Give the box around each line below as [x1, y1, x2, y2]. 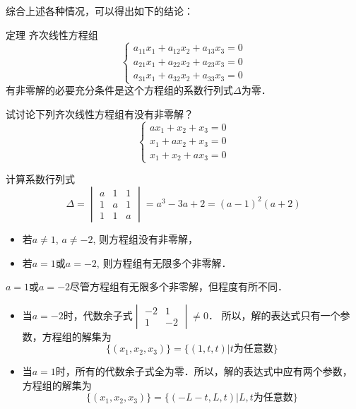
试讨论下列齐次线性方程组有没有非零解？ [6, 106, 194, 121]
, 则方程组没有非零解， [93, 231, 198, 246]
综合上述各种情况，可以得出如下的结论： [6, 4, 194, 18]
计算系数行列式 [6, 172, 75, 186]
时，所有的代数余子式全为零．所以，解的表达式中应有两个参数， [55, 364, 352, 379]
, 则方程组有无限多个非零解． [96, 255, 232, 270]
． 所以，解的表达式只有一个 [208, 307, 340, 322]
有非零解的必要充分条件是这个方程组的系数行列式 [6, 83, 233, 97]
